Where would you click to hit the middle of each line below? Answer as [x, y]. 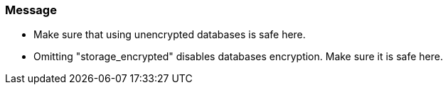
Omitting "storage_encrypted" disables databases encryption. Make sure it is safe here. [238, 57]
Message [31, 10]
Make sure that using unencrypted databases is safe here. [170, 35]
